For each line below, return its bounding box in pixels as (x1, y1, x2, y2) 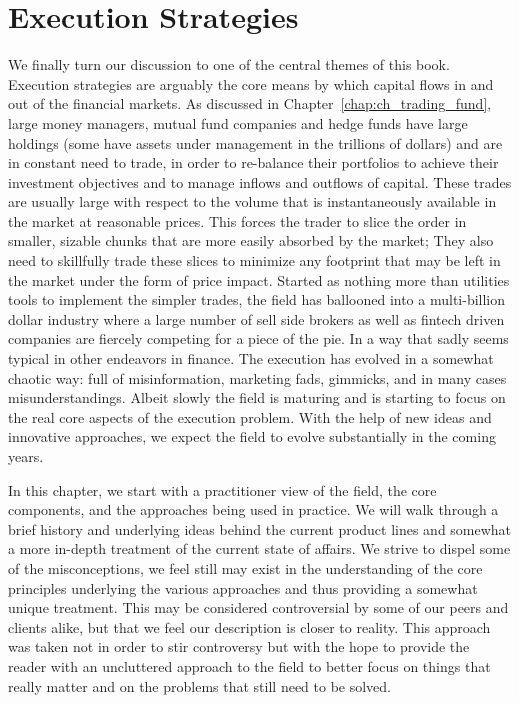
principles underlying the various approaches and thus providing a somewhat (8, 577, 478, 598)
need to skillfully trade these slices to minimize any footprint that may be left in (8, 250, 501, 271)
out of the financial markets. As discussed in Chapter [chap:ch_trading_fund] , (8, 93, 492, 114)
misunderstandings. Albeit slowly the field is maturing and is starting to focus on (8, 387, 506, 408)
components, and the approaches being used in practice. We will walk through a (8, 499, 499, 520)
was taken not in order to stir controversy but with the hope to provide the (8, 636, 470, 657)
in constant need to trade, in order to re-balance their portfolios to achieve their (8, 152, 499, 173)
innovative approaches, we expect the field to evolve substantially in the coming (8, 426, 496, 447)
